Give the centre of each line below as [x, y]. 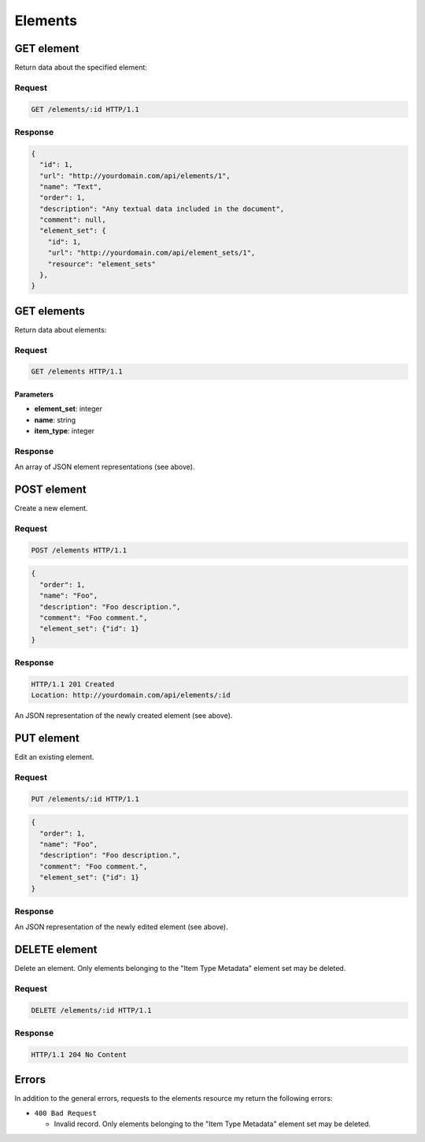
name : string [55, 420]
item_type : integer [64, 431]
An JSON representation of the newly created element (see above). [124, 716]
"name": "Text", [71, 186]
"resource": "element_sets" [102, 264]
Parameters [34, 395]
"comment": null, [73, 220]
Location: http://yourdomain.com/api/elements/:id [131, 695]
